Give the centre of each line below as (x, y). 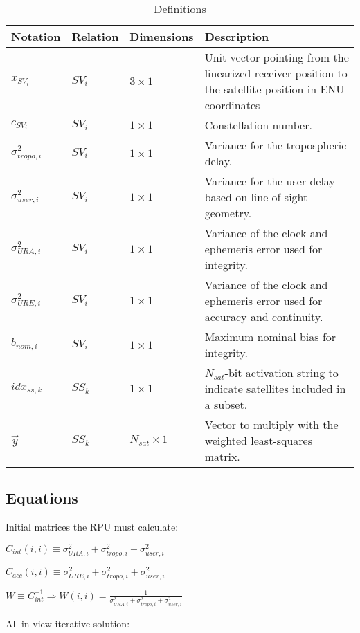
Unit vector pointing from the (277, 57)
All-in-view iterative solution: (68, 623)
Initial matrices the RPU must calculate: (92, 527)
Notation (36, 36)
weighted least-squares (259, 440)
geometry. (228, 213)
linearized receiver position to (276, 73)
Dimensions (162, 36)
